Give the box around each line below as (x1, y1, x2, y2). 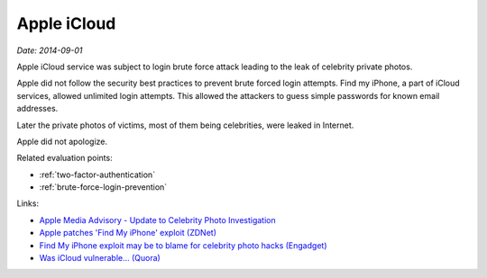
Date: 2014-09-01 (16, 45, 83, 56)
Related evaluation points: (16, 153, 113, 164)
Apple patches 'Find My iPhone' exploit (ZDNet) (39, 228, 216, 238)
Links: (16, 198, 40, 209)
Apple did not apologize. (16, 136, 108, 147)
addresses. (16, 103, 59, 114)
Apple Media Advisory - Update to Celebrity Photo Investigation (39, 214, 277, 225)
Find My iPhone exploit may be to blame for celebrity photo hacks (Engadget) (39, 239, 327, 251)
